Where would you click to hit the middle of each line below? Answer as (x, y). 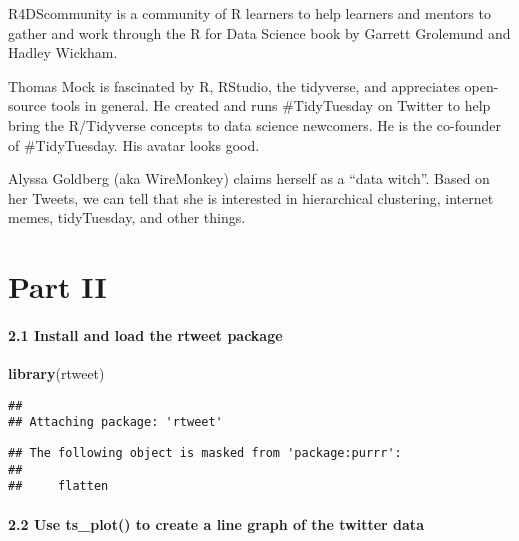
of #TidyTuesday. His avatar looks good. (134, 144)
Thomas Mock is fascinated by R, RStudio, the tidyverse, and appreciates (234, 85)
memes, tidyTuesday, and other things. (127, 217)
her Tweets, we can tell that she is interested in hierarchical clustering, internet (251, 197)
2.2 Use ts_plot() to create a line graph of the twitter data (216, 523)
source (27, 105)
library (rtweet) (56, 373)
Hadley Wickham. (63, 52)
